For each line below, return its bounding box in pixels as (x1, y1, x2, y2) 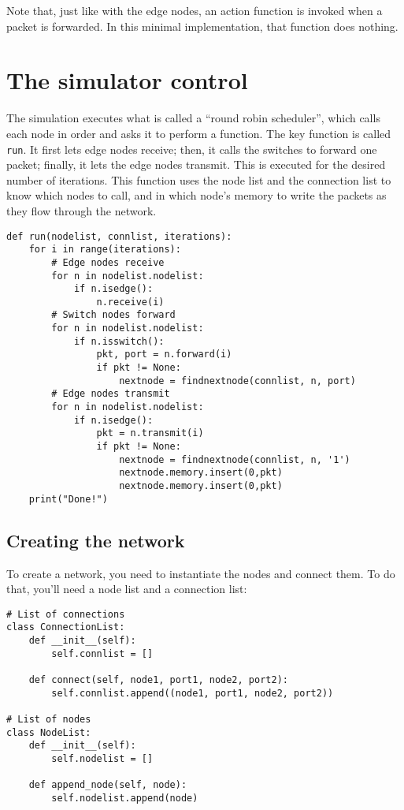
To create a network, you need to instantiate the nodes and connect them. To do (6, 565, 395, 581)
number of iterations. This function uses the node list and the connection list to (6, 171, 391, 188)
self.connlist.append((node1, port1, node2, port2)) (51, 687, 334, 699)
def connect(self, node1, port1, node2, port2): (28, 674, 288, 685)
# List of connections (6, 608, 125, 620)
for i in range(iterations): (28, 244, 181, 256)
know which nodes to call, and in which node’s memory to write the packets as (6, 187, 387, 203)
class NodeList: (6, 726, 91, 738)
